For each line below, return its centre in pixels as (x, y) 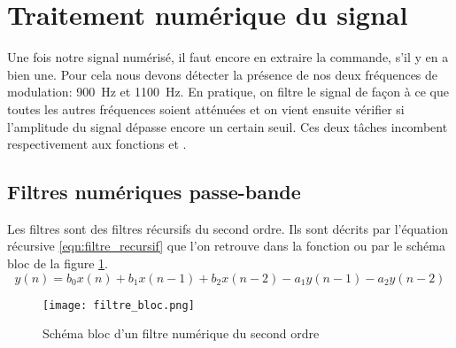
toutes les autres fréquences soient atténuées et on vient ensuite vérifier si (206, 108)
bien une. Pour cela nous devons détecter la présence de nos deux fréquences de (223, 74)
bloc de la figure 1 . (58, 263)
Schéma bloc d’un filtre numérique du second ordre (181, 333)
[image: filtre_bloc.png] (119, 305)
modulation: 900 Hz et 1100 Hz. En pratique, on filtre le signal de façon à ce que (228, 92)
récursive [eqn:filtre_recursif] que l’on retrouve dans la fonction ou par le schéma (226, 246)
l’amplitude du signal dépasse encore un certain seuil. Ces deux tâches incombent (228, 126)
